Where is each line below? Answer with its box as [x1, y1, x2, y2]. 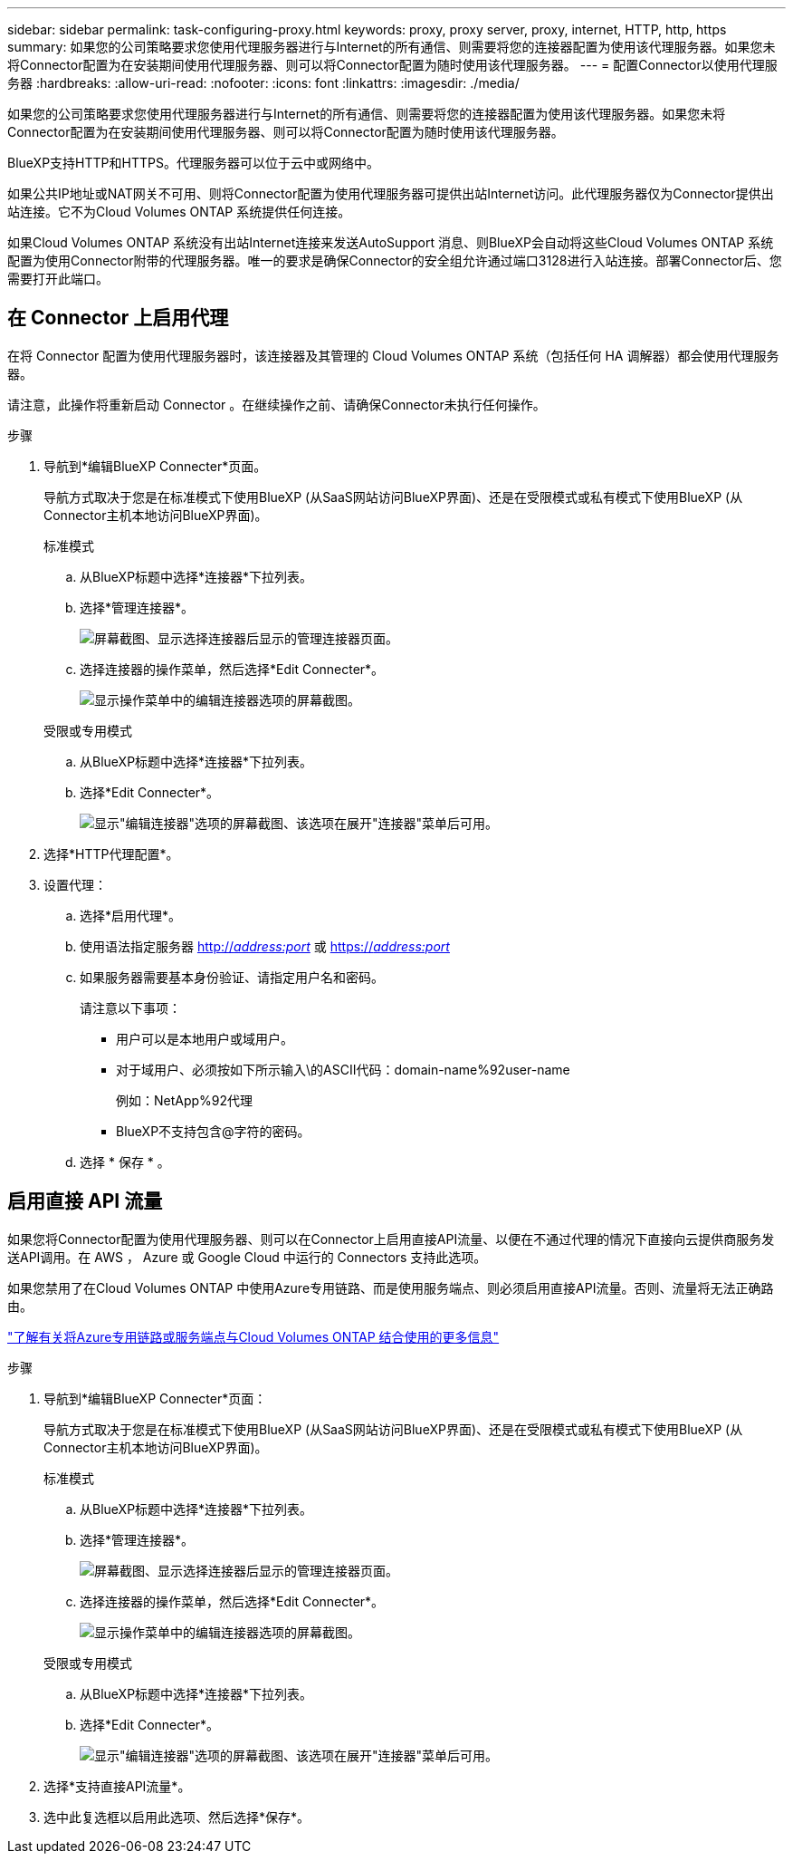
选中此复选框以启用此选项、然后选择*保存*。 [43, 1808, 311, 1825]
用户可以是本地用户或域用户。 [116, 1030, 293, 1046]
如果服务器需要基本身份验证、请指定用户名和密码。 [80, 969, 384, 985]
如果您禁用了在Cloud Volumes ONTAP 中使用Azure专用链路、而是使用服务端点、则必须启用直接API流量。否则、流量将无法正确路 [7, 1279, 774, 1296]
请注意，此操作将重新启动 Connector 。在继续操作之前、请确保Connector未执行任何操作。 [7, 396, 546, 412]
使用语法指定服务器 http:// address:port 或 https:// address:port [80, 938, 450, 954]
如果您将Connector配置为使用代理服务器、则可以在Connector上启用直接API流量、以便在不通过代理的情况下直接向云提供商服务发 [7, 1230, 775, 1247]
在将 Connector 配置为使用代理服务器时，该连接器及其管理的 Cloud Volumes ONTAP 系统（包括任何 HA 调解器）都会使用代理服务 [7, 347, 779, 363]
